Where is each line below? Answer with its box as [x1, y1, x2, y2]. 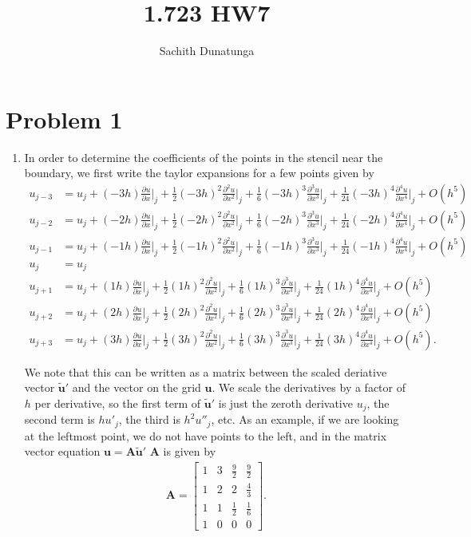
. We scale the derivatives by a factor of [212, 379, 406, 396]
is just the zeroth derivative [218, 394, 353, 411]
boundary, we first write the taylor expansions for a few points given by [24, 164, 374, 181]
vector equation [24, 443, 101, 460]
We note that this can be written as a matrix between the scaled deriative [24, 363, 387, 380]
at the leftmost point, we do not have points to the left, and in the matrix [24, 427, 387, 444]
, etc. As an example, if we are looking [211, 411, 399, 428]
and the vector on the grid [72, 379, 201, 396]
